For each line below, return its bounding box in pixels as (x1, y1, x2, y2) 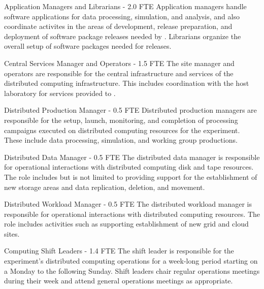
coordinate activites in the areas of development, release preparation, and (4, 21, 233, 31)
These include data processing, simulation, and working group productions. (4, 135, 238, 145)
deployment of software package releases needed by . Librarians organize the (4, 30, 241, 41)
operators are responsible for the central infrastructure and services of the (4, 68, 234, 78)
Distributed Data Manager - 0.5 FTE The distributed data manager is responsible (4, 151, 260, 162)
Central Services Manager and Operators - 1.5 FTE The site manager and (4, 57, 235, 68)
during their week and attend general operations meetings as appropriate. (4, 275, 233, 286)
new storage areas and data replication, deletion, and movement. (4, 181, 205, 192)
